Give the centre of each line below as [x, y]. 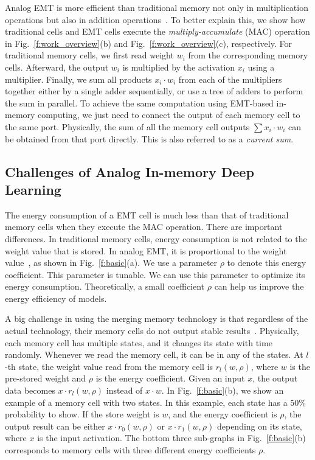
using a [261, 67]
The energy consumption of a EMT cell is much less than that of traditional [147, 214]
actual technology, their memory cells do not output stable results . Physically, [152, 331]
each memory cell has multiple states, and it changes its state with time [139, 342]
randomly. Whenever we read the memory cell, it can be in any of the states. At [154, 354]
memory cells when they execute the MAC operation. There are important [144, 227]
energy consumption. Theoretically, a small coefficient [105, 286]
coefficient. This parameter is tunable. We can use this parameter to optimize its [155, 274]
